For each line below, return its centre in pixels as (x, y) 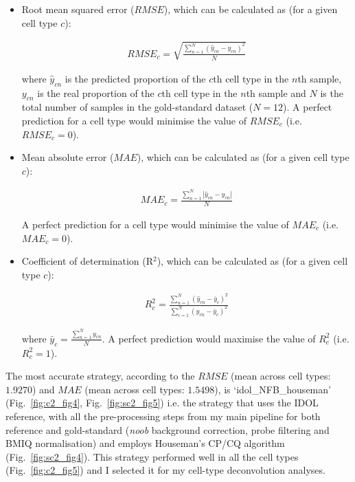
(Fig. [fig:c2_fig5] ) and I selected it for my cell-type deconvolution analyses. (165, 470)
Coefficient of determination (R (87, 261)
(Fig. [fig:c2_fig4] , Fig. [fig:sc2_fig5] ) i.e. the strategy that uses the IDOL (162, 403)
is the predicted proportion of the (135, 78)
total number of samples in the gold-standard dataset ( (137, 107)
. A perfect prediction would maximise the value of (209, 338)
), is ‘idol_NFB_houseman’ (273, 389)
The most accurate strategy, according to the (100, 376)
